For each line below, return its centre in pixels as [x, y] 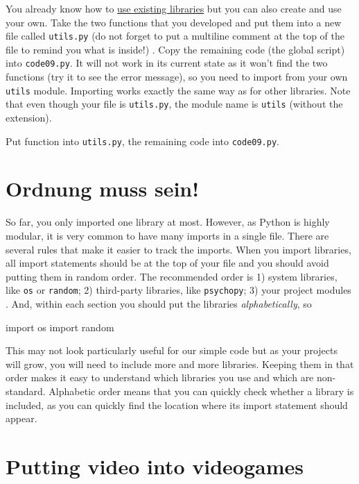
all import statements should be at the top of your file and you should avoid [167, 263]
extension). [29, 117]
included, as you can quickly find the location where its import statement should [177, 404]
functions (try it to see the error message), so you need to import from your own [177, 77]
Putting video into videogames [155, 466]
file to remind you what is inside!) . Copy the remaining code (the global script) [175, 49]
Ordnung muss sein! [103, 189]
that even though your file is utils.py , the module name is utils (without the [174, 104]
